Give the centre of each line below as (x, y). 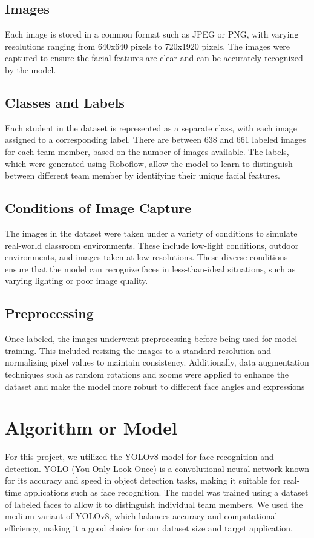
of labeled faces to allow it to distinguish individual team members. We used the (154, 504)
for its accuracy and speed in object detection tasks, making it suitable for (143, 480)
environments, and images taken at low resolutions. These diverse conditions (146, 257)
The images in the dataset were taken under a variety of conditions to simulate (151, 233)
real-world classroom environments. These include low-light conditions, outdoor (152, 245)
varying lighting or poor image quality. (77, 280)
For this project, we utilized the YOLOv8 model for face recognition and (139, 457)
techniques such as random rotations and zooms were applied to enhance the (147, 374)
